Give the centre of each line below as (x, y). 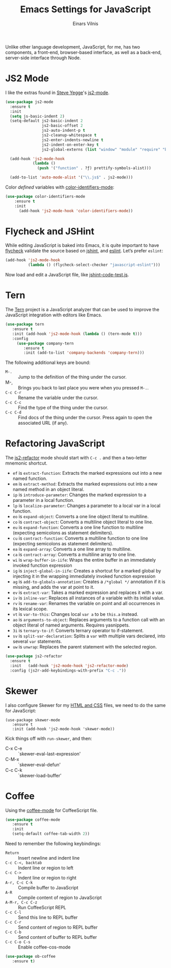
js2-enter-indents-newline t (72, 140)
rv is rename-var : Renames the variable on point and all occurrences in (86, 604)
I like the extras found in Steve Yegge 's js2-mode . (58, 93)
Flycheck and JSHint (50, 231)
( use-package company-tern (45, 343)
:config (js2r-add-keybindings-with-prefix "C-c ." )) (68, 671)
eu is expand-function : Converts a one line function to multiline (78, 527)
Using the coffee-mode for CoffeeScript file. (52, 810)
